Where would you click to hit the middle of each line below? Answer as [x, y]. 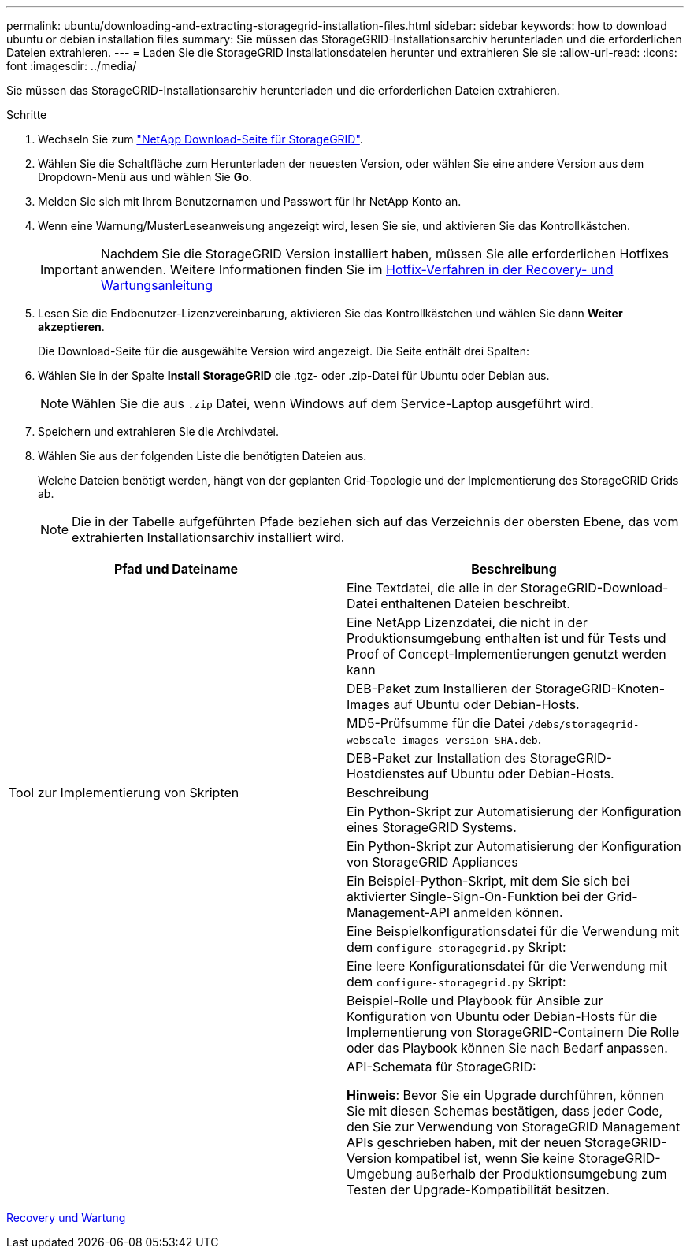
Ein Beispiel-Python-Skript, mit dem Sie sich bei [488, 881]
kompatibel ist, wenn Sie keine [485, 1158]
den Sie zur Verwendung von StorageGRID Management [514, 1127]
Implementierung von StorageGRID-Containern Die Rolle [513, 1032]
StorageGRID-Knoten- [600, 689]
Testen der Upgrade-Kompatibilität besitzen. [478, 1190]
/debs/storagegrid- [584, 724]
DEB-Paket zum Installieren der [439, 689]
